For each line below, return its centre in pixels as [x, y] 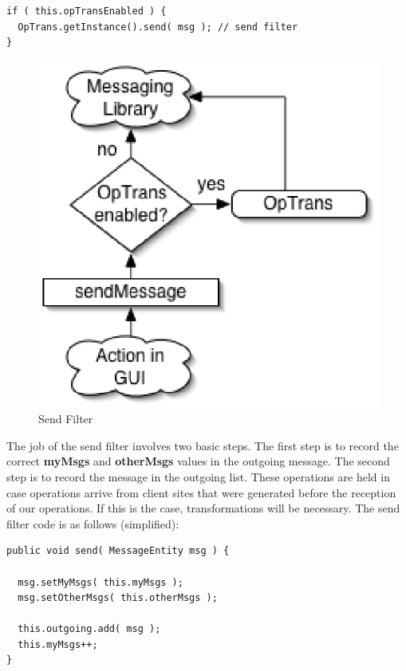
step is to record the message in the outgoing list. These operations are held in [198, 476]
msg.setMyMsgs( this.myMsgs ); [101, 582]
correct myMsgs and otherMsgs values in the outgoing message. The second [198, 461]
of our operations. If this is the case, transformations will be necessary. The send [203, 508]
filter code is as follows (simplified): [93, 523]
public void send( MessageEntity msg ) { [118, 551]
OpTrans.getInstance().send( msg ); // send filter [158, 27]
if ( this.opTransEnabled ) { [87, 11]
